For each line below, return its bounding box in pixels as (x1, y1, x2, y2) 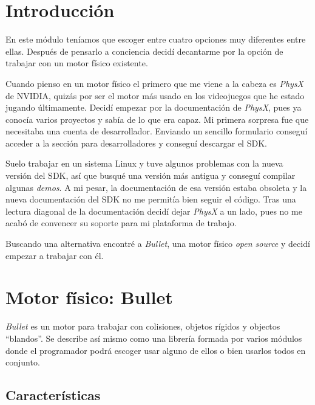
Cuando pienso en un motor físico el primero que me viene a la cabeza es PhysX (5, 77, 303, 89)
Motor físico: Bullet (5, 285, 173, 310)
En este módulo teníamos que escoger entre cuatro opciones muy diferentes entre (5, 33, 306, 46)
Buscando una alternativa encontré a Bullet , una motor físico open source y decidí (5, 237, 310, 250)
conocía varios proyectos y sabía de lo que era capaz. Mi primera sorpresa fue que (5, 112, 309, 125)
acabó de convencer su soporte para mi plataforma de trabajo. (5, 216, 237, 229)
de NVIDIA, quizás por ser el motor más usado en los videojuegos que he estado (5, 89, 305, 102)
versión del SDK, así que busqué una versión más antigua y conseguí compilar (5, 169, 296, 182)
